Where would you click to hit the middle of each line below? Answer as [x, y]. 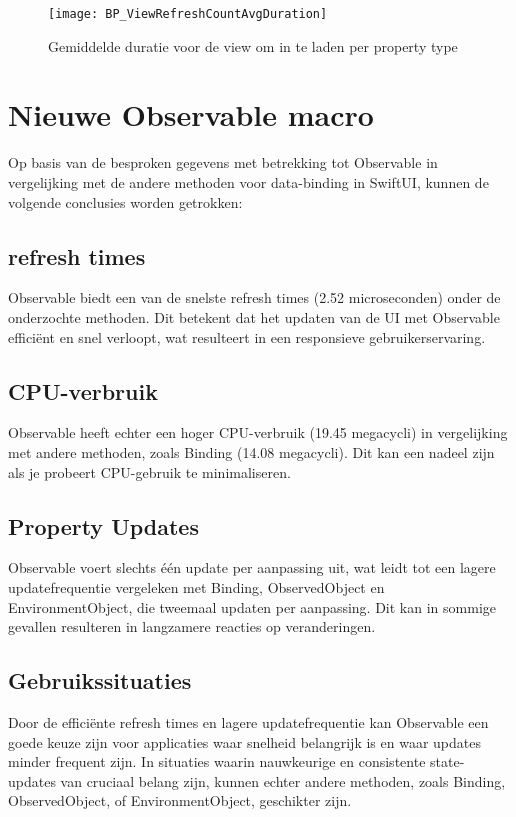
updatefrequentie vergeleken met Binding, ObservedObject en [196, 586]
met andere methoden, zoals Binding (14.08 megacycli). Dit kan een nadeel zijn [251, 451]
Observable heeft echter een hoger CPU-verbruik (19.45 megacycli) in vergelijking [258, 432]
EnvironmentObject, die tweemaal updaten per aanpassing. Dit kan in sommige [252, 606]
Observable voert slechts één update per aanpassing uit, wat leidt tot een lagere [252, 567]
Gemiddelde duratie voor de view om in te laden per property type [253, 45]
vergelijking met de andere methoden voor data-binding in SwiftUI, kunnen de [248, 181]
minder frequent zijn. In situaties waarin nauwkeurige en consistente [217, 761]
